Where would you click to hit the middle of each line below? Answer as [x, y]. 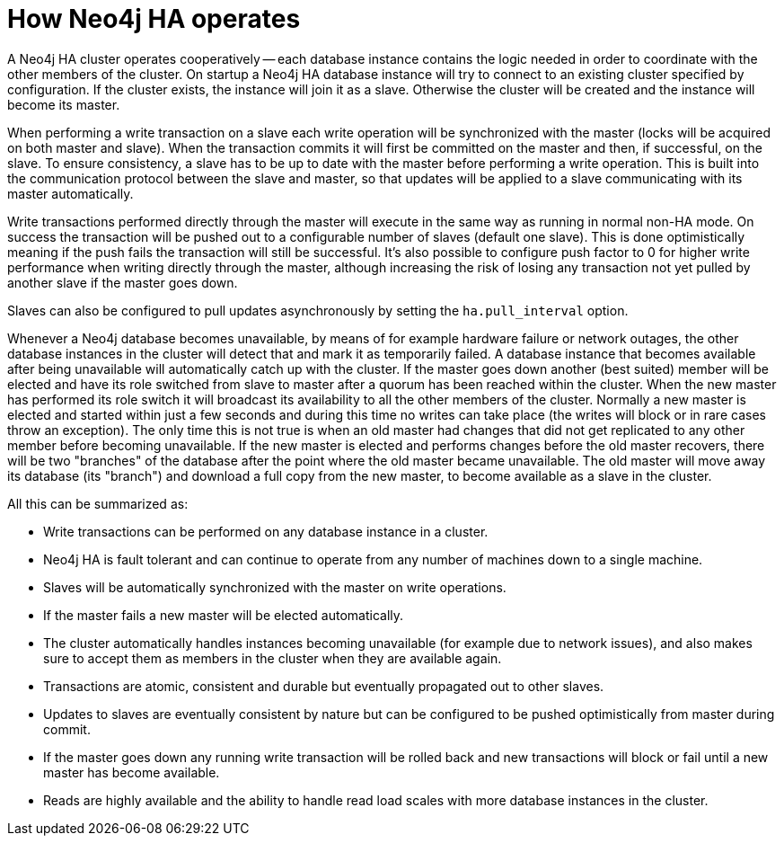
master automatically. [70, 193]
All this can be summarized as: [98, 503]
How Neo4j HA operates [154, 19]
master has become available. [132, 772]
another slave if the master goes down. [123, 282]
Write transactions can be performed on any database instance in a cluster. [266, 531]
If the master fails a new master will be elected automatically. [224, 615]
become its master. [64, 104]
